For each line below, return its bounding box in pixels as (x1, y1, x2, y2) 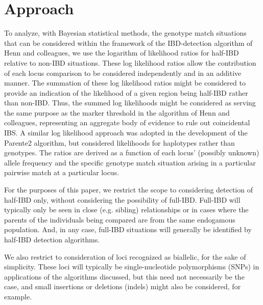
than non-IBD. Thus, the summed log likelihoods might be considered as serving (4, 97, 256, 108)
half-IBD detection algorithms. (4, 234, 100, 244)
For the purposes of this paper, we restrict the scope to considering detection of (4, 184, 253, 195)
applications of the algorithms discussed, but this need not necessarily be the (4, 271, 245, 282)
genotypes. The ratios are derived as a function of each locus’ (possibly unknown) (4, 147, 259, 158)
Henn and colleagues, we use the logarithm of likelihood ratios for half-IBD (4, 47, 239, 58)
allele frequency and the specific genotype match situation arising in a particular (4, 157, 256, 168)
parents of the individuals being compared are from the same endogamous (4, 214, 235, 225)
